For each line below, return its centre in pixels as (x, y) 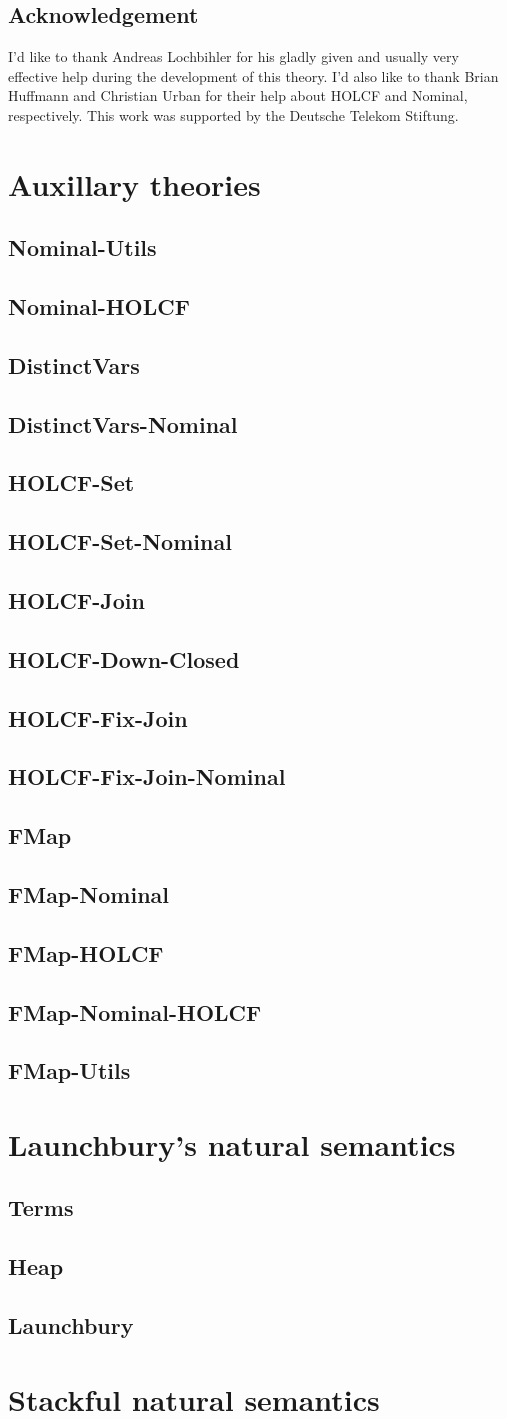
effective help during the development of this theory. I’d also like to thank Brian (253, 75)
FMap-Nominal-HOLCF (135, 1011)
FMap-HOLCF (86, 952)
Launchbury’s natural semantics (232, 1143)
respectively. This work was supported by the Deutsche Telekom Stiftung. (233, 114)
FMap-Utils (69, 1070)
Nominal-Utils (82, 247)
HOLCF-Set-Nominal (120, 541)
